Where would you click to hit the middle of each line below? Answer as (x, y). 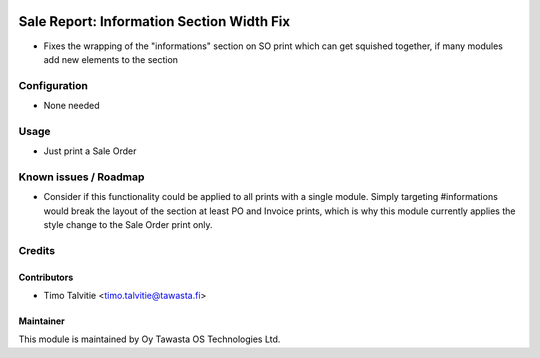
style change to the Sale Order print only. (128, 225)
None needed (71, 106)
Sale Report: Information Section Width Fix (154, 21)
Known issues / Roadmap (81, 177)
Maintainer (41, 321)
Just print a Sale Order (90, 151)
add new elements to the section (111, 59)
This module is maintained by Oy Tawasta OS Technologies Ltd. (149, 339)
